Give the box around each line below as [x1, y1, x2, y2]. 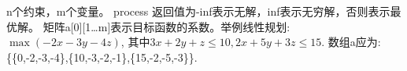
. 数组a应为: [321, 34, 381, 50]
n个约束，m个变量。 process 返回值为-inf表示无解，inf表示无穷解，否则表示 [6, 3, 390, 19]
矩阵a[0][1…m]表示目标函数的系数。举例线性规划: [43, 18, 290, 34]
